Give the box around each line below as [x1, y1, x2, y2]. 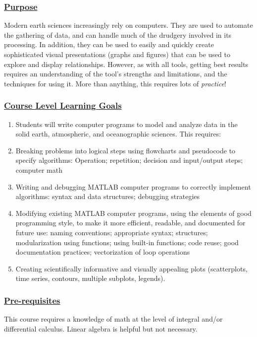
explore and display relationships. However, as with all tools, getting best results [4, 59, 249, 69]
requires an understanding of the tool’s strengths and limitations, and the [4, 68, 227, 79]
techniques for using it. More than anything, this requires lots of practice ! [4, 78, 226, 88]
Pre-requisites [4, 294, 60, 306]
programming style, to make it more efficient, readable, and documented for [15, 217, 246, 228]
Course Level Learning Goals [4, 99, 122, 112]
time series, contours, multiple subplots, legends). [15, 273, 165, 283]
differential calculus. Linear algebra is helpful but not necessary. [4, 323, 198, 334]
